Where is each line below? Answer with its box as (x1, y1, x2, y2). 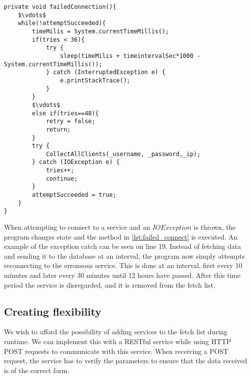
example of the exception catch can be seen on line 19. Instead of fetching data (4, 241, 241, 251)
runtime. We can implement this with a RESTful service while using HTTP (4, 336, 231, 347)
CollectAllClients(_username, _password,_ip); (46, 150, 201, 158)
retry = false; (46, 118, 96, 125)
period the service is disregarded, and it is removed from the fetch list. (4, 279, 216, 290)
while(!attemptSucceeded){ (18, 20, 106, 27)
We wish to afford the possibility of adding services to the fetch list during (4, 326, 227, 337)
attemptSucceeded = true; (32, 191, 117, 199)
